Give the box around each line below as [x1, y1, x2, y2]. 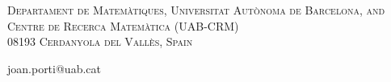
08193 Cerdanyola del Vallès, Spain [7, 33, 193, 50]
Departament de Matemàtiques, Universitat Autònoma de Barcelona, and [7, 2, 385, 18]
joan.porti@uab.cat [7, 59, 101, 76]
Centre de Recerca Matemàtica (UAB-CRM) [7, 17, 239, 34]
